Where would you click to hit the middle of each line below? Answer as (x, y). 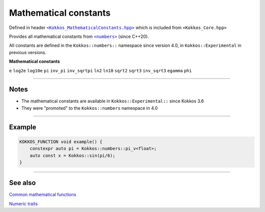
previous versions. (28, 52)
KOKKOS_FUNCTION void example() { (61, 142)
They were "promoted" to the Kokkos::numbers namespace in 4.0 (90, 108)
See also (23, 183)
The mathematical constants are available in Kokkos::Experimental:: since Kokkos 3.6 (113, 101)
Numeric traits (23, 204)
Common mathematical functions (43, 195)
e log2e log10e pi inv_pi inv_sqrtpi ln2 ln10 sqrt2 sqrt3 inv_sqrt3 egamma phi (101, 71)
